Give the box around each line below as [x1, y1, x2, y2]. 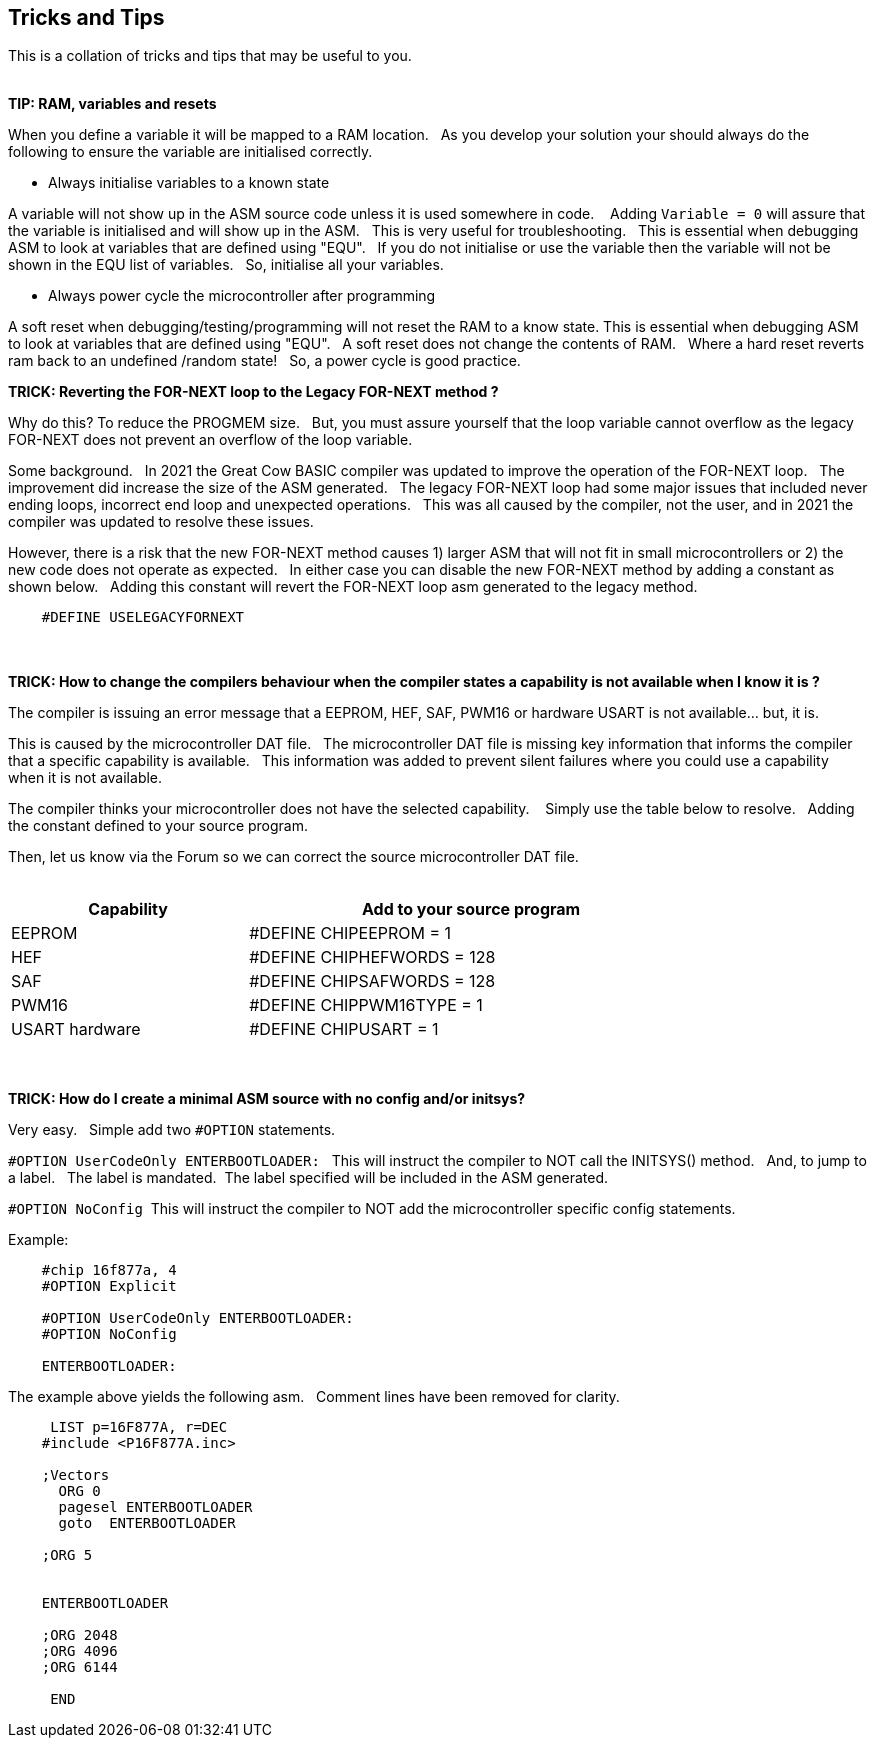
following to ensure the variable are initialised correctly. [8, 143, 373, 161]
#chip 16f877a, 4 [41, 1262, 177, 1279]
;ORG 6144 [41, 1659, 118, 1676]
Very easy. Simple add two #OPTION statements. [8, 1121, 336, 1139]
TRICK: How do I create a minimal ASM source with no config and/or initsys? [8, 1090, 526, 1108]
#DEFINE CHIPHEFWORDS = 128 [249, 947, 496, 968]
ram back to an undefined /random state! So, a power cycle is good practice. [8, 352, 521, 370]
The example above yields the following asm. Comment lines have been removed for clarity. [8, 1388, 620, 1406]
